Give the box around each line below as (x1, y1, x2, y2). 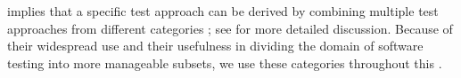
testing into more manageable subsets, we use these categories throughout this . (7, 53, 442, 72)
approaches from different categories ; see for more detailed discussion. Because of (7, 19, 453, 37)
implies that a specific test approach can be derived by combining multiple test (7, 2, 439, 19)
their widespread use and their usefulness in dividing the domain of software (7, 36, 424, 55)
